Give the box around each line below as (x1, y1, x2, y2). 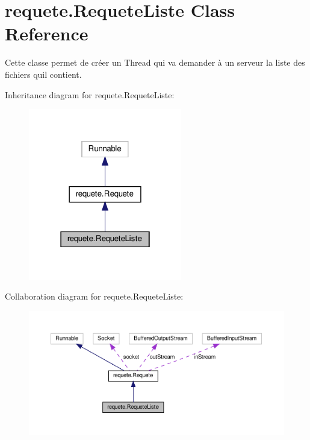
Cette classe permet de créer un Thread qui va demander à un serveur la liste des (5, 56, 305, 69)
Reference (5, 21, 88, 46)
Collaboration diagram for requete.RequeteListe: (5, 290, 184, 303)
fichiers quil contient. (5, 68, 82, 80)
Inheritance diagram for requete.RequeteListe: (5, 88, 175, 101)
